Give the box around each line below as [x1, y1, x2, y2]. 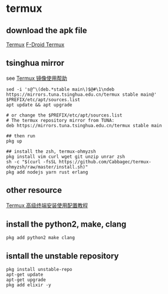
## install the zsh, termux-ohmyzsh [6, 148, 96, 154]
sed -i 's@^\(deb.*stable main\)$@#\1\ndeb [6, 86, 115, 92]
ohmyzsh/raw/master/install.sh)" [6, 164, 88, 170]
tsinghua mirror [6, 58, 65, 68]
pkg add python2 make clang [6, 235, 75, 241]
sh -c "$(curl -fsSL [6, 159, 57, 164]
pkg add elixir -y [6, 282, 51, 288]
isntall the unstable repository [6, 251, 119, 261]
